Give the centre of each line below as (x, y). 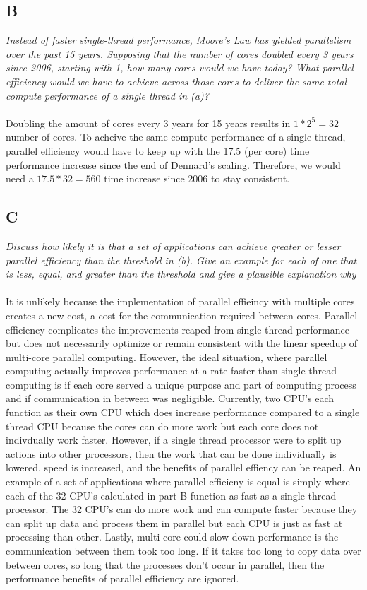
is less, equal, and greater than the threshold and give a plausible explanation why (181, 274)
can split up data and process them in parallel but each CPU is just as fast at (174, 523)
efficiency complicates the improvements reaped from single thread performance (178, 329)
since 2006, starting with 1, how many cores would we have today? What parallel (180, 67)
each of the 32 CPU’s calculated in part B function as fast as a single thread (171, 495)
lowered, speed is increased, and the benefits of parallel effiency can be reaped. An (183, 467)
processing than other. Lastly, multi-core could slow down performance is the (172, 537)
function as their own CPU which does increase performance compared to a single (183, 412)
